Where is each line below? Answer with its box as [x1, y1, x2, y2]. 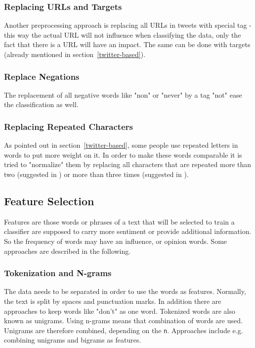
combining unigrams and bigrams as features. [4, 335, 141, 345]
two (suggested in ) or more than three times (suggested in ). [4, 169, 189, 179]
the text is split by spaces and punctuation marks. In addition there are [4, 295, 221, 306]
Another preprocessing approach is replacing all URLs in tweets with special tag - [4, 20, 252, 30]
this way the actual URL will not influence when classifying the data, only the [4, 29, 241, 40]
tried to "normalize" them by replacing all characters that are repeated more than [4, 159, 252, 170]
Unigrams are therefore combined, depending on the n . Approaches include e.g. [4, 325, 243, 335]
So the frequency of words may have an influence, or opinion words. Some [4, 235, 227, 246]
